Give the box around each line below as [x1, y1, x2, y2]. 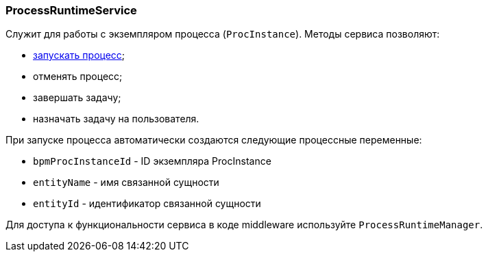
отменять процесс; [33, 70, 123, 83]
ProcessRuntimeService [5, 3, 137, 17]
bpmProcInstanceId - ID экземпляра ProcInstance [33, 155, 271, 167]
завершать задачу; [33, 92, 121, 104]
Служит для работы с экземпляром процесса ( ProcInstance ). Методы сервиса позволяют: [5, 28, 440, 40]
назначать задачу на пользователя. [33, 113, 199, 125]
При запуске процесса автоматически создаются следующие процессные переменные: [5, 134, 422, 146]
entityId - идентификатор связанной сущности [33, 198, 261, 210]
